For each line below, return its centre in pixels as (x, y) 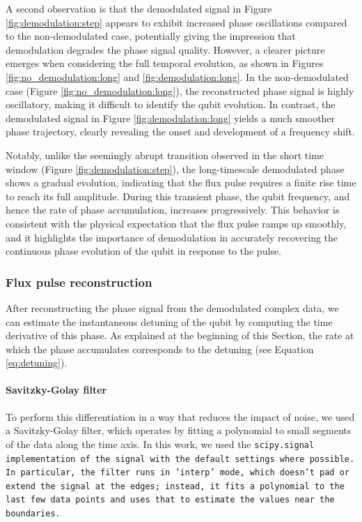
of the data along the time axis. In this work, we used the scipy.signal (160, 443)
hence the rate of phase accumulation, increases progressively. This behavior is (173, 210)
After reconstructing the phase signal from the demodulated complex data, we (172, 307)
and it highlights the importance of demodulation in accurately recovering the (172, 237)
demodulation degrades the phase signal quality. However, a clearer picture (165, 49)
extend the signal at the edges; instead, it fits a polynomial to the (175, 486)
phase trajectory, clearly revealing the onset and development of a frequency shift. (180, 132)
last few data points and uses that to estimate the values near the (170, 500)
